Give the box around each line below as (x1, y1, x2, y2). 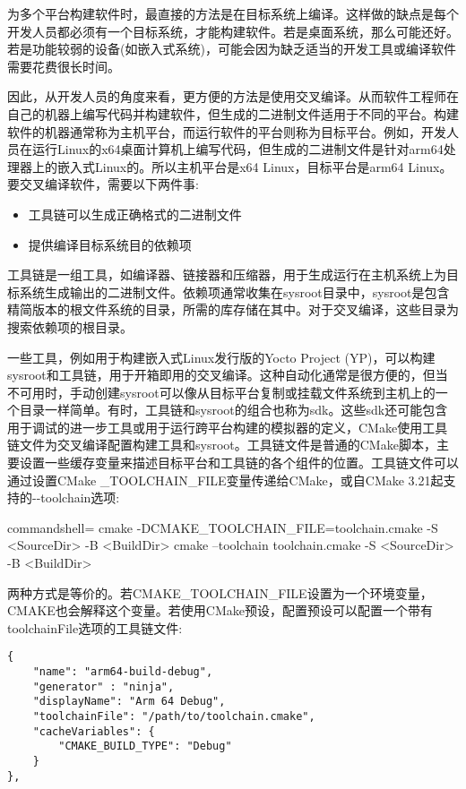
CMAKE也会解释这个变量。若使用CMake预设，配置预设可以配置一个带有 (7, 601, 434, 620)
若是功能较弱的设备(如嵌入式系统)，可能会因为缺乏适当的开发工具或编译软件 (7, 39, 456, 58)
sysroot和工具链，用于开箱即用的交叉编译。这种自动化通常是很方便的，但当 (7, 365, 448, 384)
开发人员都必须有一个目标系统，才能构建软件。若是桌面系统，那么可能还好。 (7, 21, 459, 40)
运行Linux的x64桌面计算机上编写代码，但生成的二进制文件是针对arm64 (31, 140, 444, 159)
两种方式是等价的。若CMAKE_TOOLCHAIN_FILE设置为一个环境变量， (7, 583, 433, 602)
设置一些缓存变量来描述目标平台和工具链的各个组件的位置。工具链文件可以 (19, 453, 459, 472)
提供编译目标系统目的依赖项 (28, 235, 192, 253)
